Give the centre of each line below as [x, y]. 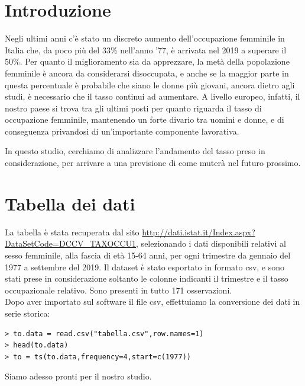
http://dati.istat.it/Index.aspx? [199, 232]
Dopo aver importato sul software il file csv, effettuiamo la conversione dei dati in [152, 302]
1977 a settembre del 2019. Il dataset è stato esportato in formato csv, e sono [145, 267]
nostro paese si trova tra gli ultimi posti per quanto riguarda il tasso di [133, 108]
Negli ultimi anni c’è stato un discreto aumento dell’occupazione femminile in [145, 38]
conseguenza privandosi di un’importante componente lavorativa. [122, 131]
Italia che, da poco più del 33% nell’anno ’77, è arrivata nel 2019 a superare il [146, 50]
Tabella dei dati [70, 203]
